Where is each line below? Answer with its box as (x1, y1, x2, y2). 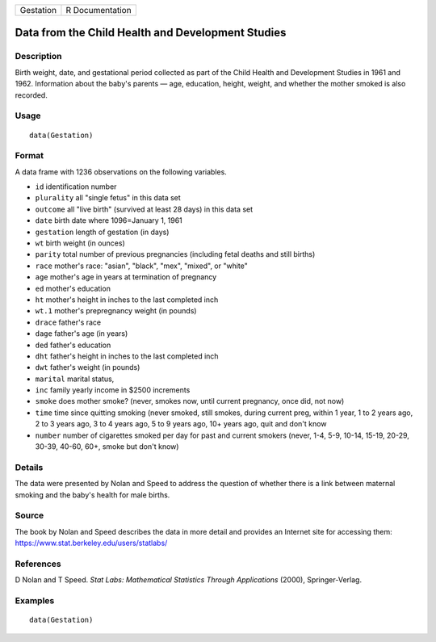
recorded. (15, 90, 48, 100)
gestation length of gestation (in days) (35, 227, 170, 237)
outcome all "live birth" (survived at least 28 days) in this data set (35, 204, 254, 214)
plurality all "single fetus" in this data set (35, 193, 181, 203)
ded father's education (35, 340, 111, 350)
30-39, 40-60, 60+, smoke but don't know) (35, 442, 179, 451)
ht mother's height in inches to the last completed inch (35, 295, 219, 304)
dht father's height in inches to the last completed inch (35, 351, 219, 361)
